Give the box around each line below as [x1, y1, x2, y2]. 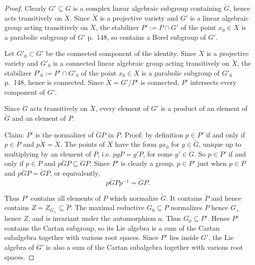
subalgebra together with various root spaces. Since [4, 232, 158, 242]
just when [197, 158, 227, 168]
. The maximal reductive [70, 202, 145, 212]
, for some [143, 148, 173, 159]
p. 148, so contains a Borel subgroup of [87, 31, 206, 42]
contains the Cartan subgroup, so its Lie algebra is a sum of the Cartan [4, 222, 220, 233]
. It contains [166, 192, 203, 203]
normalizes [171, 202, 203, 212]
